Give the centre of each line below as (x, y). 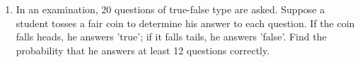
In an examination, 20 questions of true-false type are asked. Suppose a (170, 9)
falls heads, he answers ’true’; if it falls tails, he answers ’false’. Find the (171, 37)
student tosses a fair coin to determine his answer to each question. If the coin (185, 23)
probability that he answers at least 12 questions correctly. (143, 50)
